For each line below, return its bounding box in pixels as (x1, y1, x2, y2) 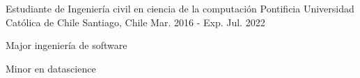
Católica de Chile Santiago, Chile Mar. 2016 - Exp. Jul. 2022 (6, 14, 265, 29)
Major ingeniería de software (6, 38, 127, 52)
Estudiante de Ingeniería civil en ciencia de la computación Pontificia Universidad (6, 1, 354, 15)
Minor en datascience (6, 61, 96, 75)
